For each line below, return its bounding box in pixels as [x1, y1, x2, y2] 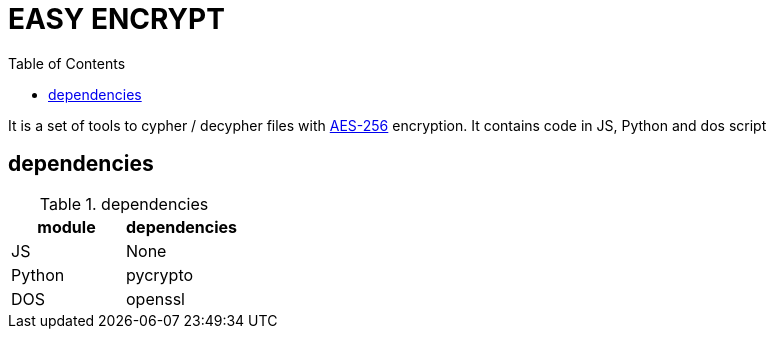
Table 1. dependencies [39, 193, 209, 214]
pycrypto [126, 264, 194, 285]
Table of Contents [8, 54, 126, 72]
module [37, 216, 96, 237]
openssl [126, 288, 185, 309]
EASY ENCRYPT [8, 2, 225, 36]
